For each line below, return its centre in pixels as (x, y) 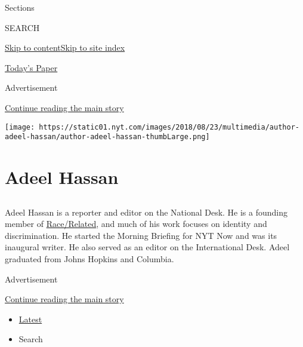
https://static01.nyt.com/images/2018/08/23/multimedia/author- (169, 127)
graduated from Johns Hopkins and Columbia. (89, 259)
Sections (20, 7)
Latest (30, 319)
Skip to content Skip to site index (65, 47)
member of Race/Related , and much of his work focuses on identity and (136, 224)
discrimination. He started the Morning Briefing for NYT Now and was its (141, 235)
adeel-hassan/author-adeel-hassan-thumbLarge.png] (107, 137)
